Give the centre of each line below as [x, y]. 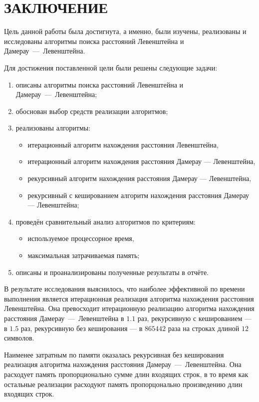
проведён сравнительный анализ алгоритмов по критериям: [106, 221]
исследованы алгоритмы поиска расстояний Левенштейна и [94, 41]
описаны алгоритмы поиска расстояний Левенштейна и [100, 84]
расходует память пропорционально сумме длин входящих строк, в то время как [126, 374]
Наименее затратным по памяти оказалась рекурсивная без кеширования [114, 354]
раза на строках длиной [204, 328]
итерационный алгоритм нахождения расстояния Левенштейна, [123, 144]
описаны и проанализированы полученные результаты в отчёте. [112, 272]
